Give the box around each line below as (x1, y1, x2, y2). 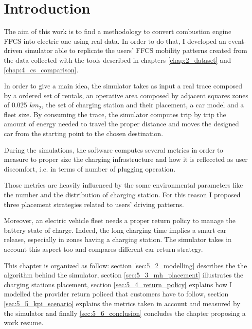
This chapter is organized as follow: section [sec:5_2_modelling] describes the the (4, 260, 247, 270)
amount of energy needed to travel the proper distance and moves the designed (4, 119, 239, 129)
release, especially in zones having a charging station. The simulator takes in (4, 234, 232, 244)
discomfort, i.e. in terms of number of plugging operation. (4, 163, 176, 173)
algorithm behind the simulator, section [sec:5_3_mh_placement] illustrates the (4, 270, 244, 280)
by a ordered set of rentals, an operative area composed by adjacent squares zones (4, 90, 248, 100)
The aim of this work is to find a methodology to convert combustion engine (4, 26, 232, 36)
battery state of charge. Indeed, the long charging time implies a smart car (4, 225, 227, 235)
